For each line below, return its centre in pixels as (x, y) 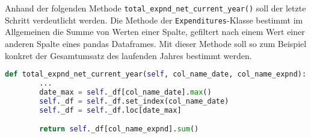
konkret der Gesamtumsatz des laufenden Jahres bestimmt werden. (128, 55)
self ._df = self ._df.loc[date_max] (110, 110)
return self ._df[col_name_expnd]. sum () (119, 129)
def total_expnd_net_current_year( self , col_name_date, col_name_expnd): (156, 74)
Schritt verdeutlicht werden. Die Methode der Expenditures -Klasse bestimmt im (154, 20)
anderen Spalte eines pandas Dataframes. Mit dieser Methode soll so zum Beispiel (156, 43)
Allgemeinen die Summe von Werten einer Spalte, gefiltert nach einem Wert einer (155, 32)
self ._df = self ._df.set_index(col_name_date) (134, 101)
